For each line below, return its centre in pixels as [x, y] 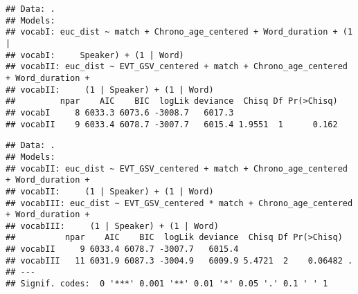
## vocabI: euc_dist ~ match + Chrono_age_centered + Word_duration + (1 [179, 32]
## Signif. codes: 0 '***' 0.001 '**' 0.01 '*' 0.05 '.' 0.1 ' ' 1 [167, 284]
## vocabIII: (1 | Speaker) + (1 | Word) [112, 226]
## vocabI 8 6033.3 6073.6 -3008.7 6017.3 [120, 112]
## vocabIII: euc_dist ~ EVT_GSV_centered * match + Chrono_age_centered [179, 203]
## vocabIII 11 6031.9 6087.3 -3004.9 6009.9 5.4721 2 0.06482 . [179, 260]
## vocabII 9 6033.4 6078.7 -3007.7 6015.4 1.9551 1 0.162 [172, 124]
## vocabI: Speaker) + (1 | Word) [95, 55]
